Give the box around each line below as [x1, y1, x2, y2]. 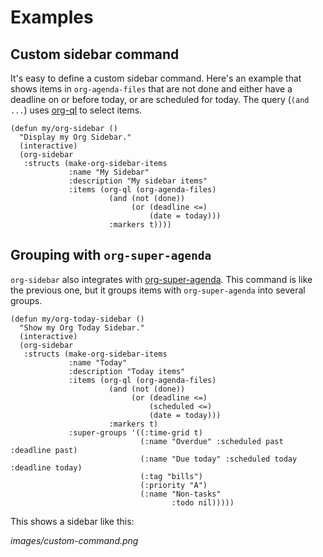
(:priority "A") [139, 480, 208, 490]
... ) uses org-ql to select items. [10, 104, 143, 116]
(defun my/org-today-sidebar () [10, 314, 145, 324]
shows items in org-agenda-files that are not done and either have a [10, 83, 293, 95]
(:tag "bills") [139, 471, 203, 481]
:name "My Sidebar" [68, 167, 150, 177]
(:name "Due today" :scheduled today [139, 454, 298, 464]
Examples [10, 6, 94, 29]
